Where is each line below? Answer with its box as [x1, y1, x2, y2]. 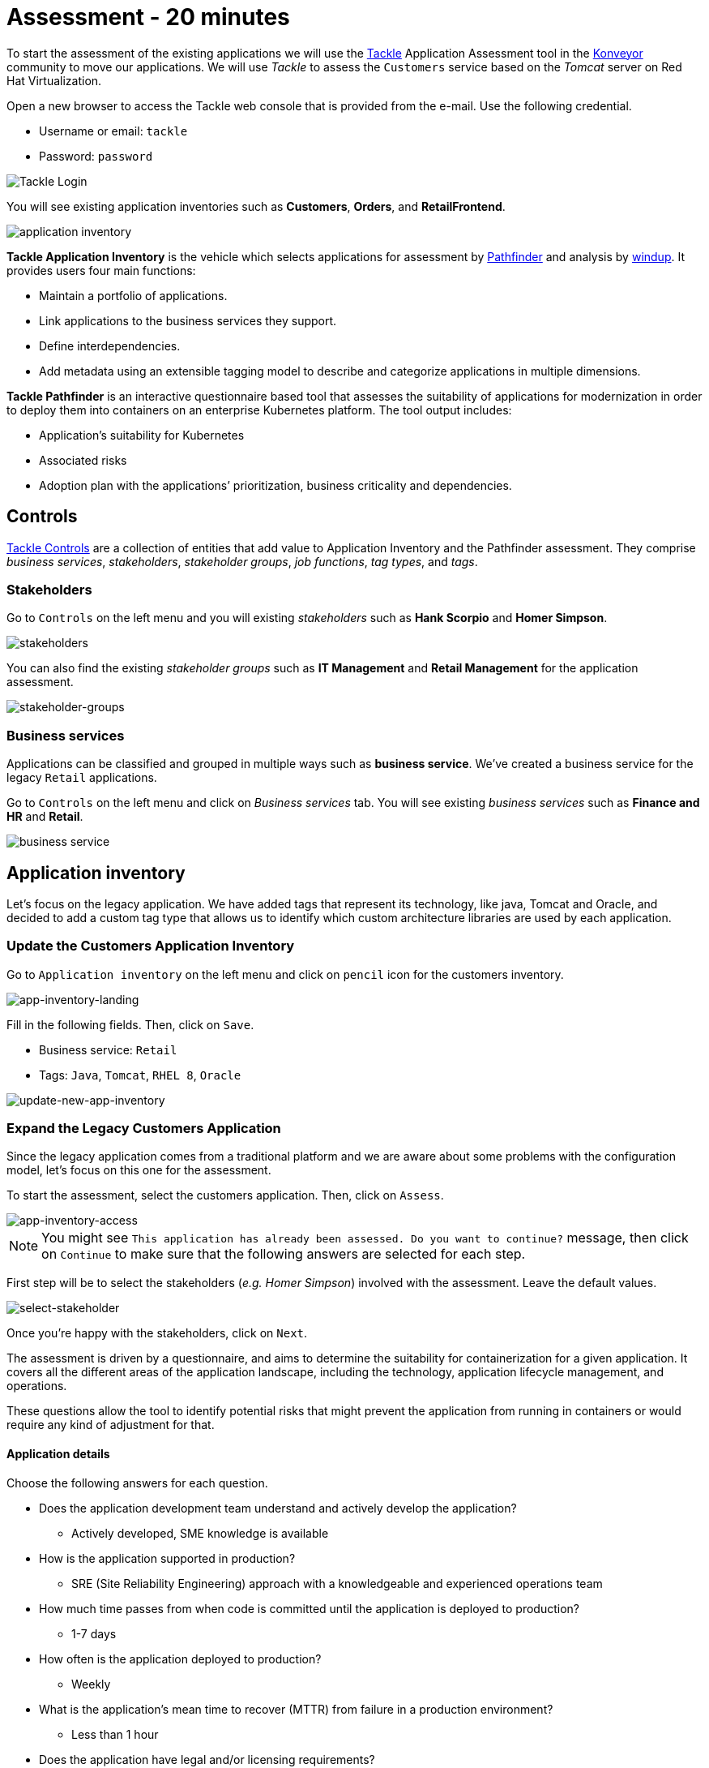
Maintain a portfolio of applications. [39, 288, 228, 303]
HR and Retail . [6, 809, 83, 824]
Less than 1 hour [71, 1727, 159, 1741]
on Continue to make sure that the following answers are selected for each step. [41, 1246, 526, 1263]
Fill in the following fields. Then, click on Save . [6, 1017, 254, 1032]
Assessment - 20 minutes [6, 3, 290, 31]
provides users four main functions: [6, 263, 196, 277]
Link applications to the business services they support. [39, 313, 337, 328]
